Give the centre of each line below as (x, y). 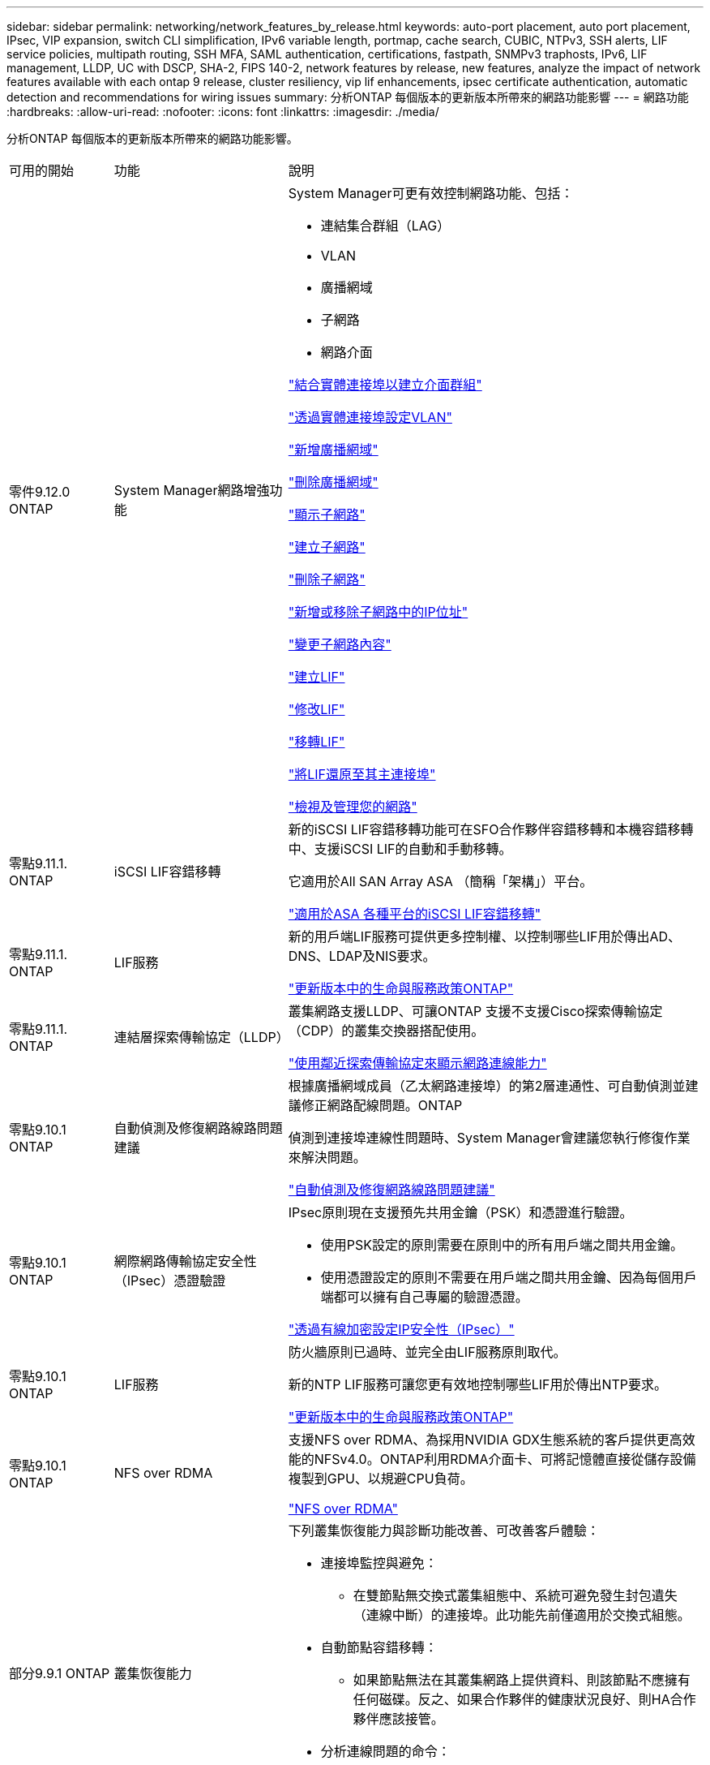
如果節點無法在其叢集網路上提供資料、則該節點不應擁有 (522, 1680)
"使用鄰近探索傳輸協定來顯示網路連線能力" (417, 1063)
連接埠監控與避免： (379, 1563)
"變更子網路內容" (340, 644)
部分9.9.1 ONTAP (60, 1673)
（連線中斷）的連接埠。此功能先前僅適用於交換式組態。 (522, 1615)
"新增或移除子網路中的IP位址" (378, 612)
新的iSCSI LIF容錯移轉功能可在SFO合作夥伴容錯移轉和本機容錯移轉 (491, 829)
